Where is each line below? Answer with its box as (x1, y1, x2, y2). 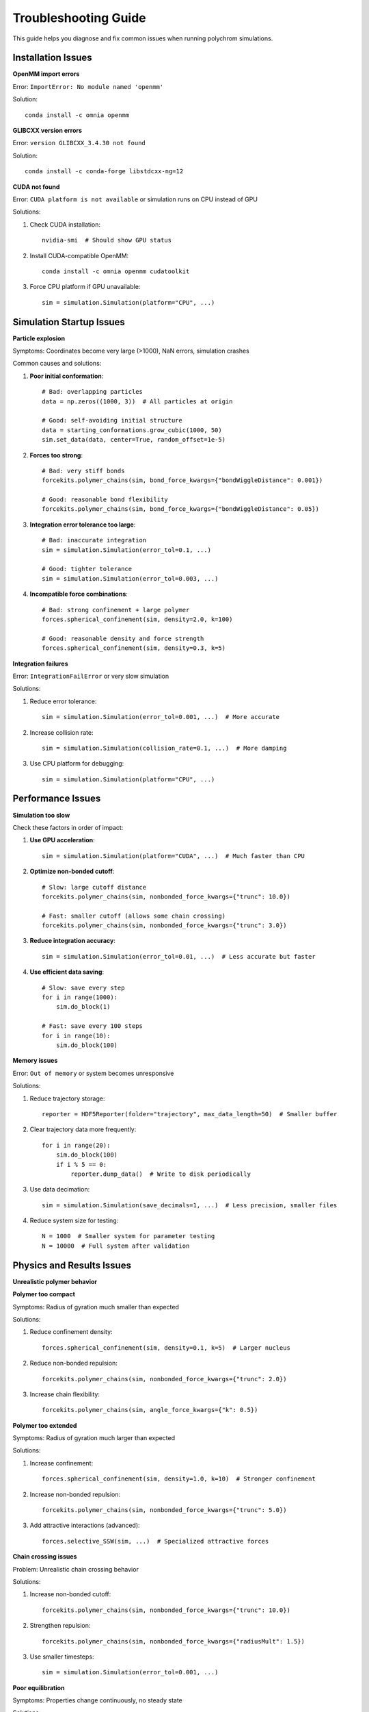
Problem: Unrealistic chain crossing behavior (12, 1565, 139, 1573)
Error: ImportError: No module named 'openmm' (12, 82, 164, 90)
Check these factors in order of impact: (12, 823, 124, 831)
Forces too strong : (29, 451, 83, 459)
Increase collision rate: (29, 728, 94, 736)
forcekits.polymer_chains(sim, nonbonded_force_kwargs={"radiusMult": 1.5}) (42, 1637, 305, 1645)
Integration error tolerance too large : (29, 520, 136, 529)
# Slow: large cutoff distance (42, 883, 147, 891)
